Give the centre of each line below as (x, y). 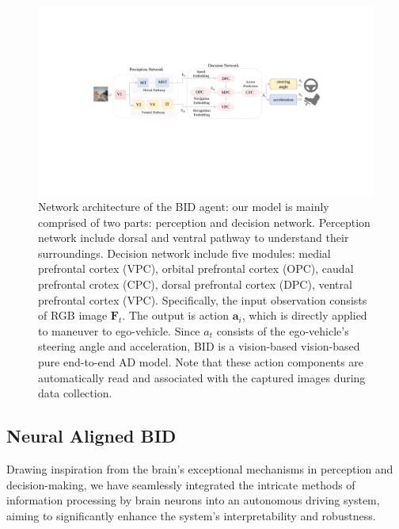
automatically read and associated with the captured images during (202, 377)
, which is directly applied (304, 315)
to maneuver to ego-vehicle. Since (119, 330)
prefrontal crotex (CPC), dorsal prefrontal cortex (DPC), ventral (195, 284)
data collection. (75, 393)
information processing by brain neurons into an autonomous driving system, (193, 500)
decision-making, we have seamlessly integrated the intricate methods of (181, 484)
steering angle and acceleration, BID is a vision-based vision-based (199, 346)
